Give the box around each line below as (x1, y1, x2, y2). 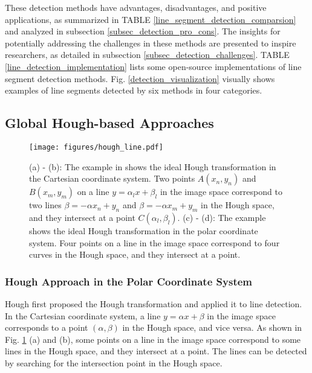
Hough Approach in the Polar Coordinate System (5, 273, 252, 289)
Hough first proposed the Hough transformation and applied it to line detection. (5, 298, 302, 310)
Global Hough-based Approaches (5, 113, 214, 132)
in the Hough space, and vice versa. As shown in (122, 321, 302, 334)
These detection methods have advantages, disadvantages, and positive (5, 1, 267, 13)
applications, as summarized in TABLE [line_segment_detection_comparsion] (5, 13, 296, 25)
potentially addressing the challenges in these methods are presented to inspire (5, 36, 296, 49)
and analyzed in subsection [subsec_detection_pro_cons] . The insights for (5, 25, 281, 37)
